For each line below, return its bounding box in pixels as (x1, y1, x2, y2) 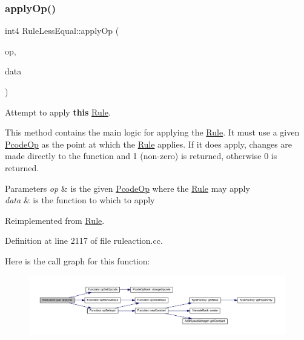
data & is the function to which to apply (5, 194, 155, 206)
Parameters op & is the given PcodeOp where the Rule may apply (5, 181, 250, 194)
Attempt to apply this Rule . (5, 105, 111, 118)
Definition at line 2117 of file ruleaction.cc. (5, 234, 163, 247)
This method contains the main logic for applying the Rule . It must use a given (5, 126, 300, 139)
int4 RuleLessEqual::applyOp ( (5, 24, 119, 37)
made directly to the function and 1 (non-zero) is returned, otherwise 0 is (5, 149, 277, 162)
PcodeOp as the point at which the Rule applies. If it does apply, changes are (5, 137, 292, 150)
